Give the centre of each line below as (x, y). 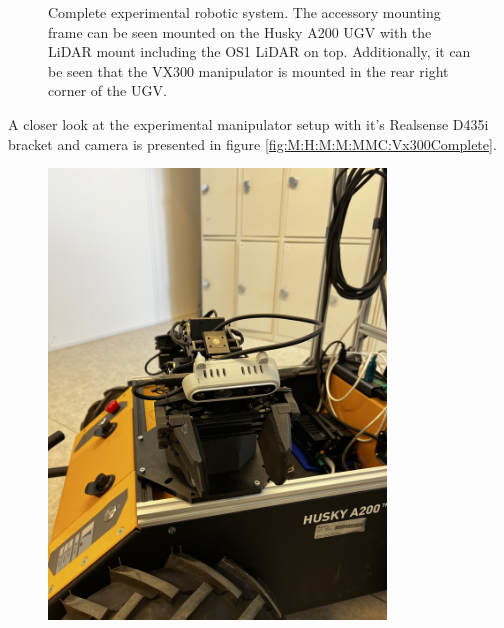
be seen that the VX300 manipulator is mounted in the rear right (248, 70)
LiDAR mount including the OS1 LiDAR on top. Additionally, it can (259, 51)
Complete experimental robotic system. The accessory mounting (244, 12)
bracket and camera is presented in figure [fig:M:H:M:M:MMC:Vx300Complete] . (252, 143)
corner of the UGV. (107, 90)
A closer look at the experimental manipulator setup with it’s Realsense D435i (248, 123)
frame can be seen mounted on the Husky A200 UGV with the (240, 31)
